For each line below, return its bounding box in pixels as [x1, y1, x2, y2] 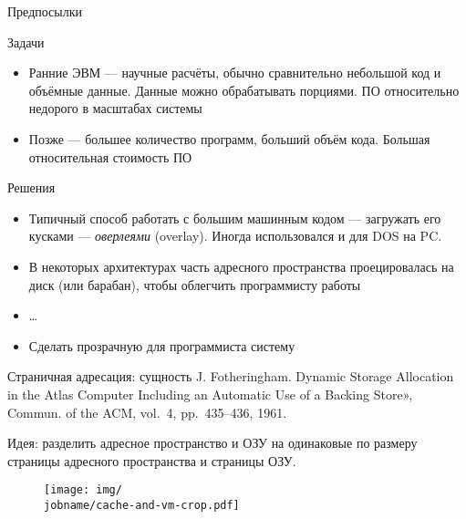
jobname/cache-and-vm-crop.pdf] [44, 498, 240, 512]
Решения [7, 178, 56, 197]
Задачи [7, 32, 45, 51]
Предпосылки [7, 2, 83, 20]
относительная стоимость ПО [28, 147, 192, 166]
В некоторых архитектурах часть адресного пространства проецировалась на [28, 256, 454, 275]
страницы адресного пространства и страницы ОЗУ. [7, 451, 296, 470]
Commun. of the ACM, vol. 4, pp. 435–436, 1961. [7, 402, 287, 421]
